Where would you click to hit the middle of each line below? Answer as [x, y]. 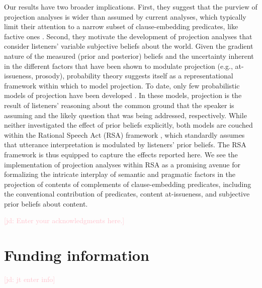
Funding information [77, 255]
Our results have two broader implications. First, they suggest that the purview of [131, 7]
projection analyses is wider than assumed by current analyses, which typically [125, 16]
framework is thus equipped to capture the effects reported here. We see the [121, 154]
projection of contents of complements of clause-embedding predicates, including [128, 184]
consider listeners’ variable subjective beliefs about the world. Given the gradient [129, 46]
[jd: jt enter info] [30, 279]
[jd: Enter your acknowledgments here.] [64, 220]
